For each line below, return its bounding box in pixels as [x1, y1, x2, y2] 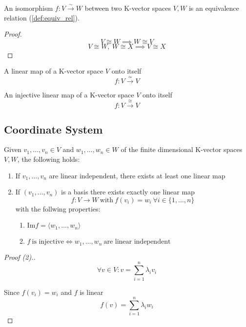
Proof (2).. [4, 251, 36, 262]
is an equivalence [188, 3, 239, 13]
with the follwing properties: [15, 203, 101, 213]
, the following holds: [17, 154, 80, 164]
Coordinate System [4, 121, 103, 136]
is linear [80, 287, 103, 297]
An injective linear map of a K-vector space [4, 89, 134, 99]
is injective [32, 238, 64, 246]
